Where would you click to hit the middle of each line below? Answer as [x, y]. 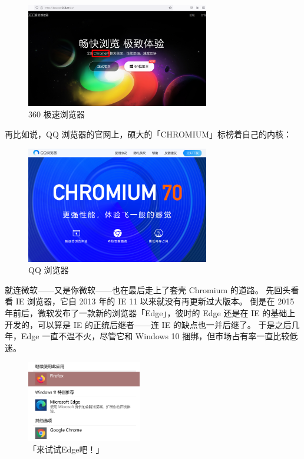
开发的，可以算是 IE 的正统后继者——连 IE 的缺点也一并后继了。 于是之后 [148, 324]
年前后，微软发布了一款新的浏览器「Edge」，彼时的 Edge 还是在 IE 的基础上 [150, 312]
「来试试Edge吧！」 [66, 449]
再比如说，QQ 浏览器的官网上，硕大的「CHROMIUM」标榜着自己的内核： [148, 134]
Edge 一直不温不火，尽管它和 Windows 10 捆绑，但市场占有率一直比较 [155, 336]
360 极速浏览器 [57, 114]
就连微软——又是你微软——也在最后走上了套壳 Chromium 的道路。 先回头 [148, 289]
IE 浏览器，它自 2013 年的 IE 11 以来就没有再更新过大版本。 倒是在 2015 [155, 301]
